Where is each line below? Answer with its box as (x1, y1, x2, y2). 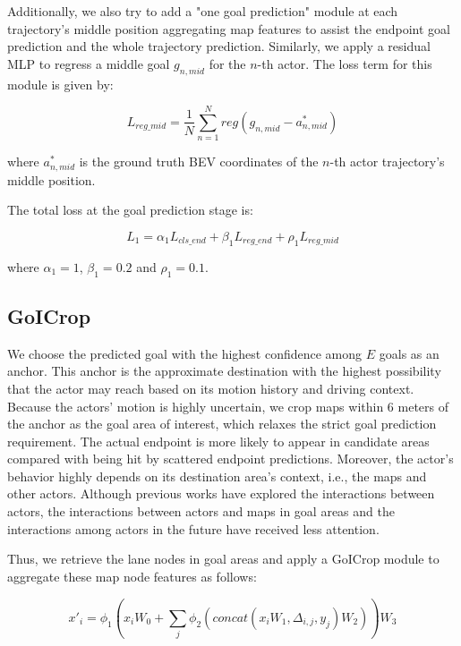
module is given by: (7, 74, 114, 93)
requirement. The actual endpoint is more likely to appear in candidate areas (7, 431, 430, 450)
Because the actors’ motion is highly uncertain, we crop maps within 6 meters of (7, 396, 449, 415)
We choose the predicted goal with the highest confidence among (7, 344, 363, 362)
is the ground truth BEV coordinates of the (79, 152, 319, 171)
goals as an (379, 344, 440, 362)
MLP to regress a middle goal (7, 54, 170, 72)
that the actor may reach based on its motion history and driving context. (7, 378, 414, 397)
